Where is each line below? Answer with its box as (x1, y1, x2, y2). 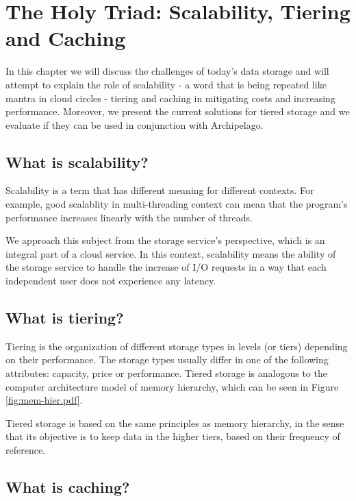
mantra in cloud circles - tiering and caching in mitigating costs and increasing (5, 90, 335, 105)
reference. (5, 443, 46, 456)
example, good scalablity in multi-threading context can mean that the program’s (5, 197, 348, 211)
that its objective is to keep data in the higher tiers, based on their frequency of (5, 429, 340, 443)
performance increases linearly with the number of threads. (5, 210, 253, 224)
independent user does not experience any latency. (5, 273, 216, 288)
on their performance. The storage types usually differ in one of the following (5, 352, 329, 367)
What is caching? (5, 476, 130, 497)
